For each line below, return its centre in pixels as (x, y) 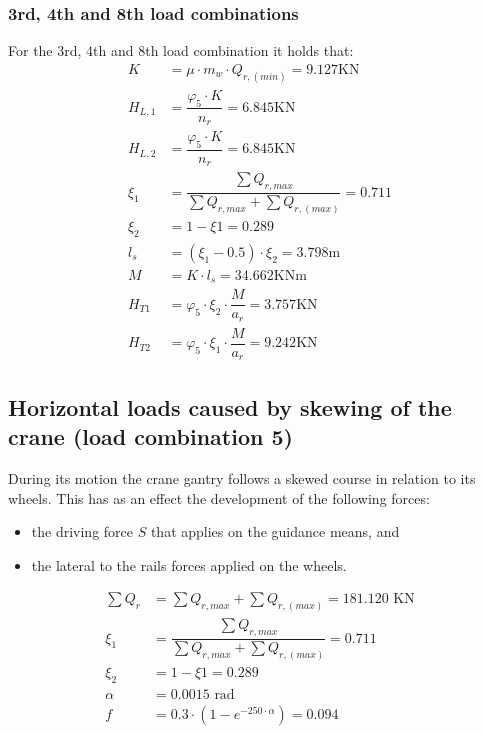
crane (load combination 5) (150, 436)
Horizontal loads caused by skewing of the (230, 406)
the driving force (82, 531)
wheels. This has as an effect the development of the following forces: (219, 497)
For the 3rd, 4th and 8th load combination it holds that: (181, 50)
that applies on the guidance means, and (275, 531)
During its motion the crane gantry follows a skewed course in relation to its (242, 478)
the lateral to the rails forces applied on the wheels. (189, 564)
